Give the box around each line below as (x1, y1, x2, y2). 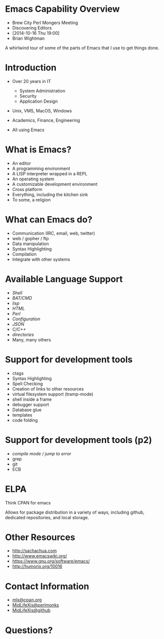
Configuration (12, 316, 41, 322)
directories (12, 332, 34, 337)
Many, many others (12, 336, 51, 342)
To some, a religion (12, 196, 51, 202)
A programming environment (12, 166, 70, 171)
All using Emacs (12, 127, 45, 133)
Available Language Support (5, 274, 123, 284)
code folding (12, 417, 38, 423)
